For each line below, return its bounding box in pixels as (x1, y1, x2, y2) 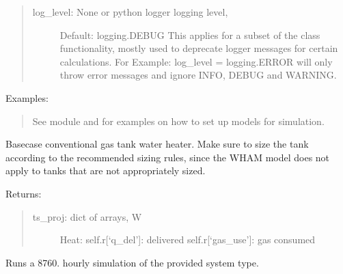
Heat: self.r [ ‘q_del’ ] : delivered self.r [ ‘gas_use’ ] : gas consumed (59, 232, 316, 247)
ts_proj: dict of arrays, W (32, 209, 142, 223)
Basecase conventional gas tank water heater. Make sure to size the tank (5, 137, 309, 151)
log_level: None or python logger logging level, (32, 5, 228, 18)
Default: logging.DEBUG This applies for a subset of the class (59, 27, 320, 42)
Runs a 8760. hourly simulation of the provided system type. (5, 255, 259, 269)
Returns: (5, 186, 42, 200)
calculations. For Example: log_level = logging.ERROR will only (59, 54, 333, 68)
